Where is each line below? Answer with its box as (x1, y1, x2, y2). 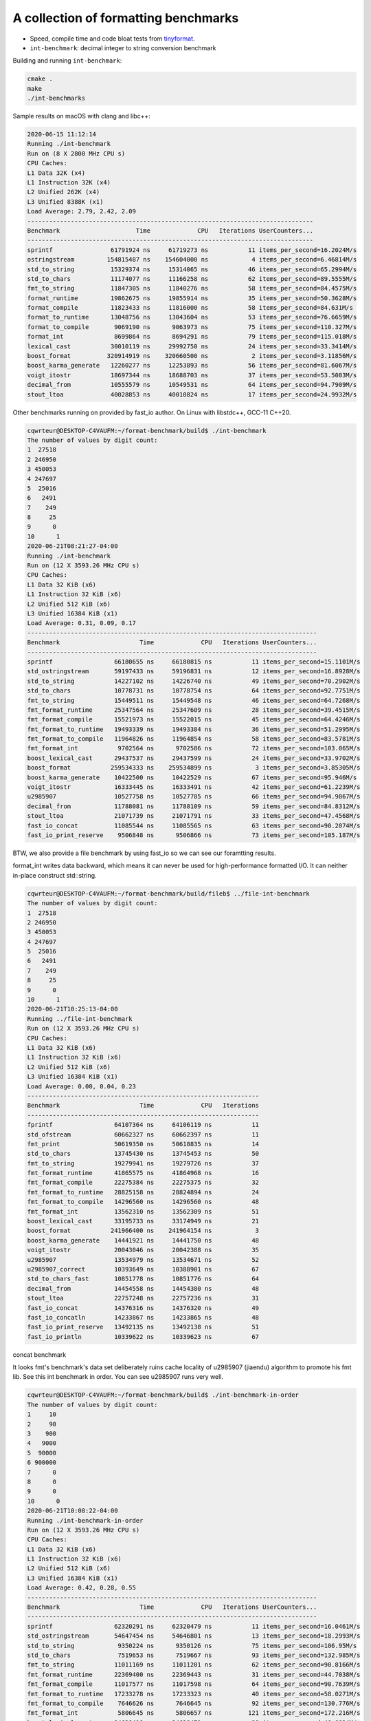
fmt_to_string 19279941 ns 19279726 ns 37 (27, 1159, 260, 1167)
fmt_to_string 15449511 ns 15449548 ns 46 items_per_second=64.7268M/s (27, 696, 361, 704)
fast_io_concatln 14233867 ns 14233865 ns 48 (27, 1313, 260, 1321)
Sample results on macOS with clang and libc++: (12, 112, 150, 120)
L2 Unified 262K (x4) (27, 188, 100, 196)
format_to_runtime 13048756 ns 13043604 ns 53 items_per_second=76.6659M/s (27, 313, 357, 321)
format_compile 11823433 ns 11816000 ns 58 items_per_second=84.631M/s (27, 304, 354, 312)
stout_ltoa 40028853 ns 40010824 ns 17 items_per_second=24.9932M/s (27, 390, 357, 399)
